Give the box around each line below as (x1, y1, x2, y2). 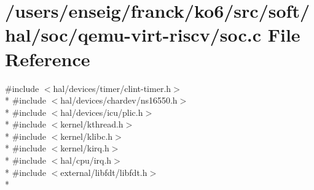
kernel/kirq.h (60, 142, 109, 154)
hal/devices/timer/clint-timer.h (53, 82, 171, 94)
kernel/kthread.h (60, 118, 124, 131)
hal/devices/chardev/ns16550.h (60, 94, 178, 107)
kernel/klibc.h (60, 129, 113, 142)
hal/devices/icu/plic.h (60, 105, 143, 118)
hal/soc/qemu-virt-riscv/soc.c (5, 22, 262, 47)
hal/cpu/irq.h (60, 154, 112, 167)
